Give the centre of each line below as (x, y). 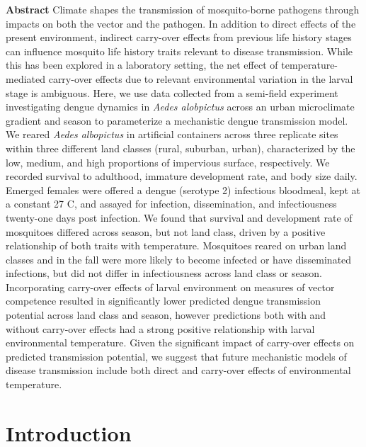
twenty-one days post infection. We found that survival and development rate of (179, 217)
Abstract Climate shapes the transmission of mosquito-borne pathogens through (183, 9)
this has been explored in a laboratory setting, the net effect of (142, 65)
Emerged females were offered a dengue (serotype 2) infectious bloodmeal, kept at (183, 189)
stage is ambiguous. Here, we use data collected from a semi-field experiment (172, 92)
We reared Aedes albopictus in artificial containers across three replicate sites (172, 134)
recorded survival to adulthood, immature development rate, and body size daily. (182, 176)
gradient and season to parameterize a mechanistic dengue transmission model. (177, 120)
